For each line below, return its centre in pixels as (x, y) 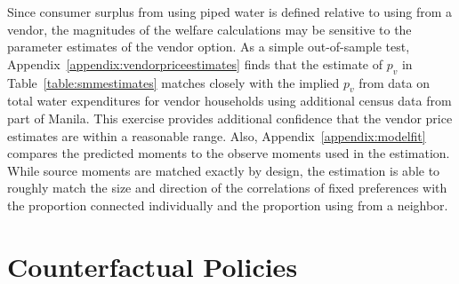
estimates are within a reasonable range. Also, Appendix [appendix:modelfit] (217, 135)
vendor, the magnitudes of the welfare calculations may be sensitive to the (209, 29)
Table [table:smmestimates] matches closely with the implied (173, 82)
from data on (394, 82)
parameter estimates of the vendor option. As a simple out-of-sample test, (209, 47)
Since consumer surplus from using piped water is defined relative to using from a (230, 12)
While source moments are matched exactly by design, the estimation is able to (224, 170)
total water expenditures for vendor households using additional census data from (229, 101)
